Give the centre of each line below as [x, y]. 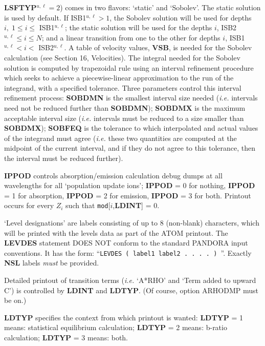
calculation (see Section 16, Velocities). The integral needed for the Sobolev [122, 57]
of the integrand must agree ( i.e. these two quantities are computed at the [120, 138]
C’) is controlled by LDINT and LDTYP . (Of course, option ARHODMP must [131, 290]
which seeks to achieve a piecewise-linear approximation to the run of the [119, 78]
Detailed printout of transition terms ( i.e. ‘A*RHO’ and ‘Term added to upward [130, 280]
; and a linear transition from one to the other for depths [131, 37]
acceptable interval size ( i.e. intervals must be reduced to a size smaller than [124, 118]
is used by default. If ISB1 [45, 17]
